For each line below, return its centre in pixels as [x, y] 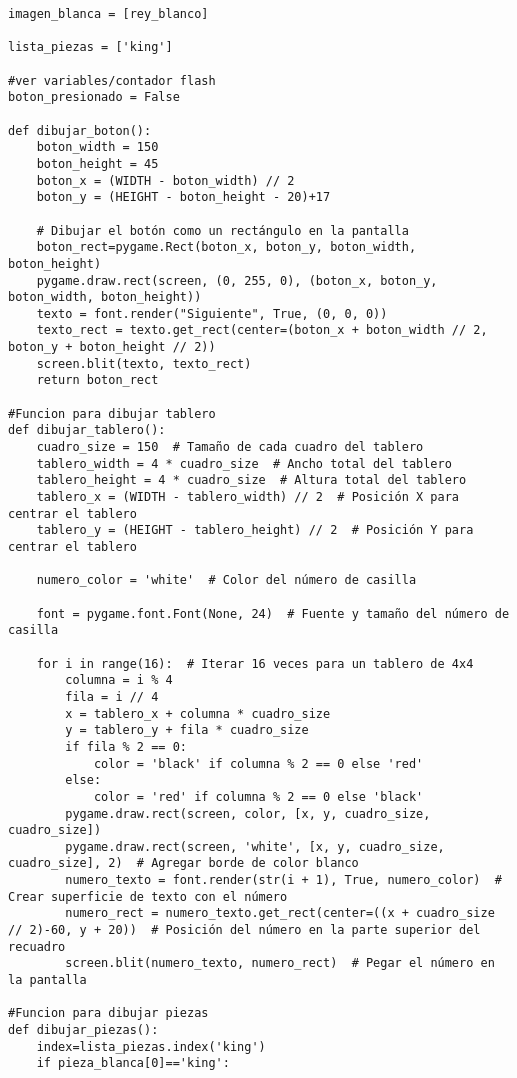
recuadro [37, 946]
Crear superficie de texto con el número [148, 896]
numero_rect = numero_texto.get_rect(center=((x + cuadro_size [280, 913]
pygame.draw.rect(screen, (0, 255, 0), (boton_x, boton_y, [237, 280]
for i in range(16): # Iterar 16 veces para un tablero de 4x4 [255, 663]
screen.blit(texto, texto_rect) [144, 363]
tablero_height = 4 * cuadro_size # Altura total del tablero [251, 480]
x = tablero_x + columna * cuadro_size [198, 713]
